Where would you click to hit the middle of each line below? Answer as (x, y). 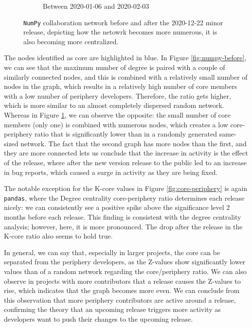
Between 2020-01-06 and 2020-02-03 (96, 6)
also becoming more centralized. (71, 41)
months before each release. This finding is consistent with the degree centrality (123, 217)
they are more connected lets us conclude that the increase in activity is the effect (126, 153)
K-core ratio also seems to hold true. (58, 236)
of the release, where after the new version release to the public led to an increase (126, 162)
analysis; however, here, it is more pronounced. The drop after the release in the (123, 226)
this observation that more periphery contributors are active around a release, (120, 300)
